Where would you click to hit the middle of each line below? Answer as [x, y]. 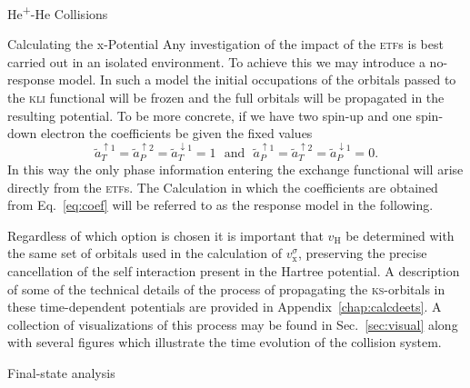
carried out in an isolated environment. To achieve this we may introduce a [216, 61]
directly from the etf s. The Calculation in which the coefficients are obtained [223, 187]
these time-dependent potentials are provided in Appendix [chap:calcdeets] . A [225, 307]
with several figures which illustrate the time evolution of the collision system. [225, 342]
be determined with [400, 235]
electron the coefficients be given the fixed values [176, 133]
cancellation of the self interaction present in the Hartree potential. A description [234, 270]
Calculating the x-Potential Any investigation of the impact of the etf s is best [225, 44]
